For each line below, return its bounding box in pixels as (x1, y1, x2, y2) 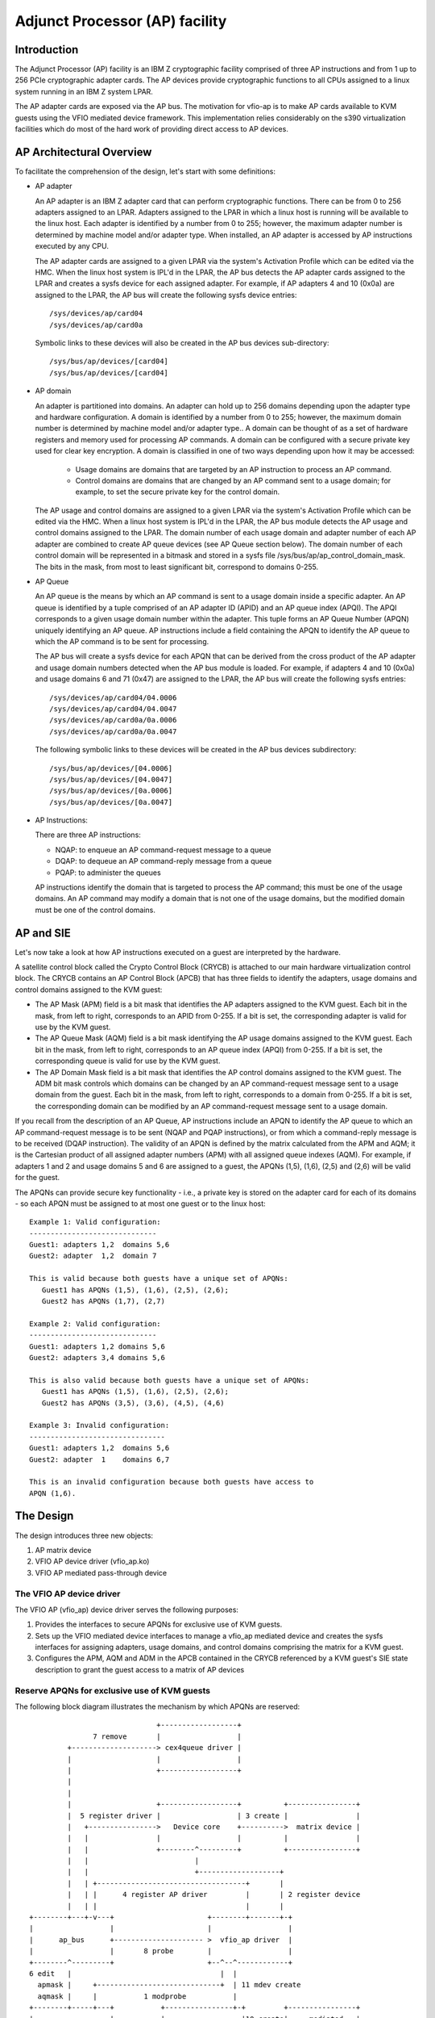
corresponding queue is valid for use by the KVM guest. (35, 1056, 221, 1066)
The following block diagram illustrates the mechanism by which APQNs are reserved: (14, 1702, 300, 1711)
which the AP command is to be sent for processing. (35, 636, 209, 646)
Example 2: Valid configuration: (29, 1319, 161, 1328)
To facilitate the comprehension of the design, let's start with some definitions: (14, 166, 276, 176)
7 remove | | (93, 1731, 242, 1741)
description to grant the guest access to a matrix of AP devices (35, 1664, 245, 1674)
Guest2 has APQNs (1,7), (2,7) (41, 1296, 165, 1306)
